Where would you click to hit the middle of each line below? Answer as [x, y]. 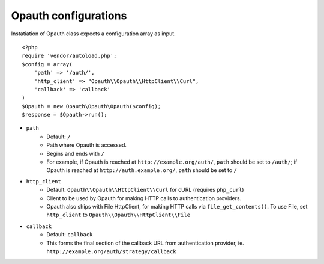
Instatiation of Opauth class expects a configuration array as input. [94, 34]
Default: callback [70, 235]
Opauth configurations [69, 16]
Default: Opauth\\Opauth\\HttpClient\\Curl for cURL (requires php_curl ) [145, 190]
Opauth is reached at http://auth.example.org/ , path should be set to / [142, 170]
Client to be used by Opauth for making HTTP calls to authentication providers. [144, 198]
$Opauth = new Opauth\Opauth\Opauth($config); [91, 106]
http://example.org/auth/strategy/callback [111, 251]
